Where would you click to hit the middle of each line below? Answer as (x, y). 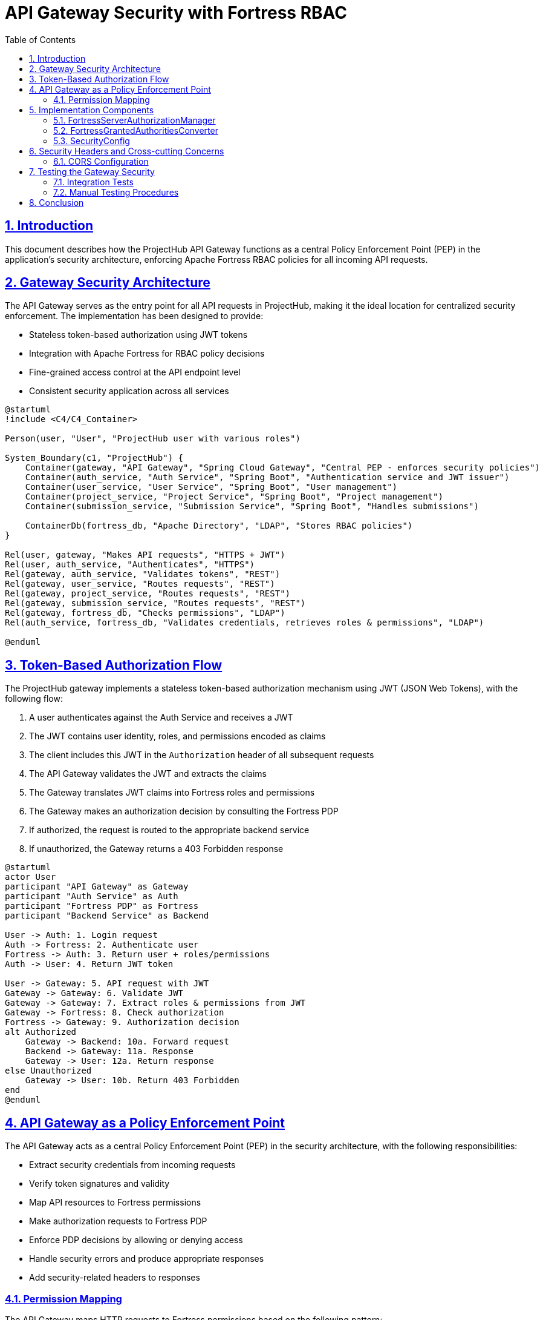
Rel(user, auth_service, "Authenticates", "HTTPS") (130, 565)
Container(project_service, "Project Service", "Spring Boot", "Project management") (234, 497)
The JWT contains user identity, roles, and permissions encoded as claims (177, 736)
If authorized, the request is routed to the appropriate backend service (169, 830)
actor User (31, 877)
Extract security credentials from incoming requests (132, 1165)
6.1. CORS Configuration (101, 161)
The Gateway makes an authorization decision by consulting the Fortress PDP (184, 811)
